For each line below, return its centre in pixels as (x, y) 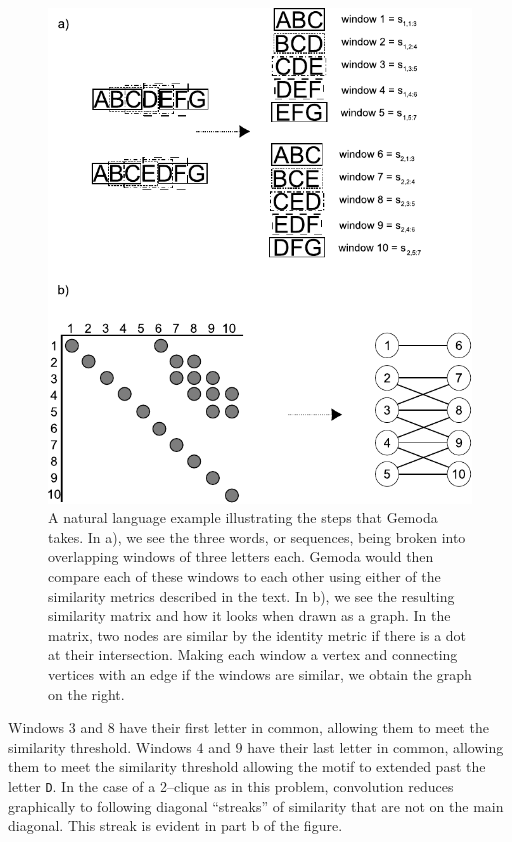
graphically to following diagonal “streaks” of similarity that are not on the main (256, 805)
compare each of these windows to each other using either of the (244, 575)
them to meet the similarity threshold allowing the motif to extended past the (247, 766)
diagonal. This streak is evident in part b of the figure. (175, 825)
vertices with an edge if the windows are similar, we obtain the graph (260, 673)
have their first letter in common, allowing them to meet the (304, 727)
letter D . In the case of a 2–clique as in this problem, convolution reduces (231, 785)
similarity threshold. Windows (100, 746)
